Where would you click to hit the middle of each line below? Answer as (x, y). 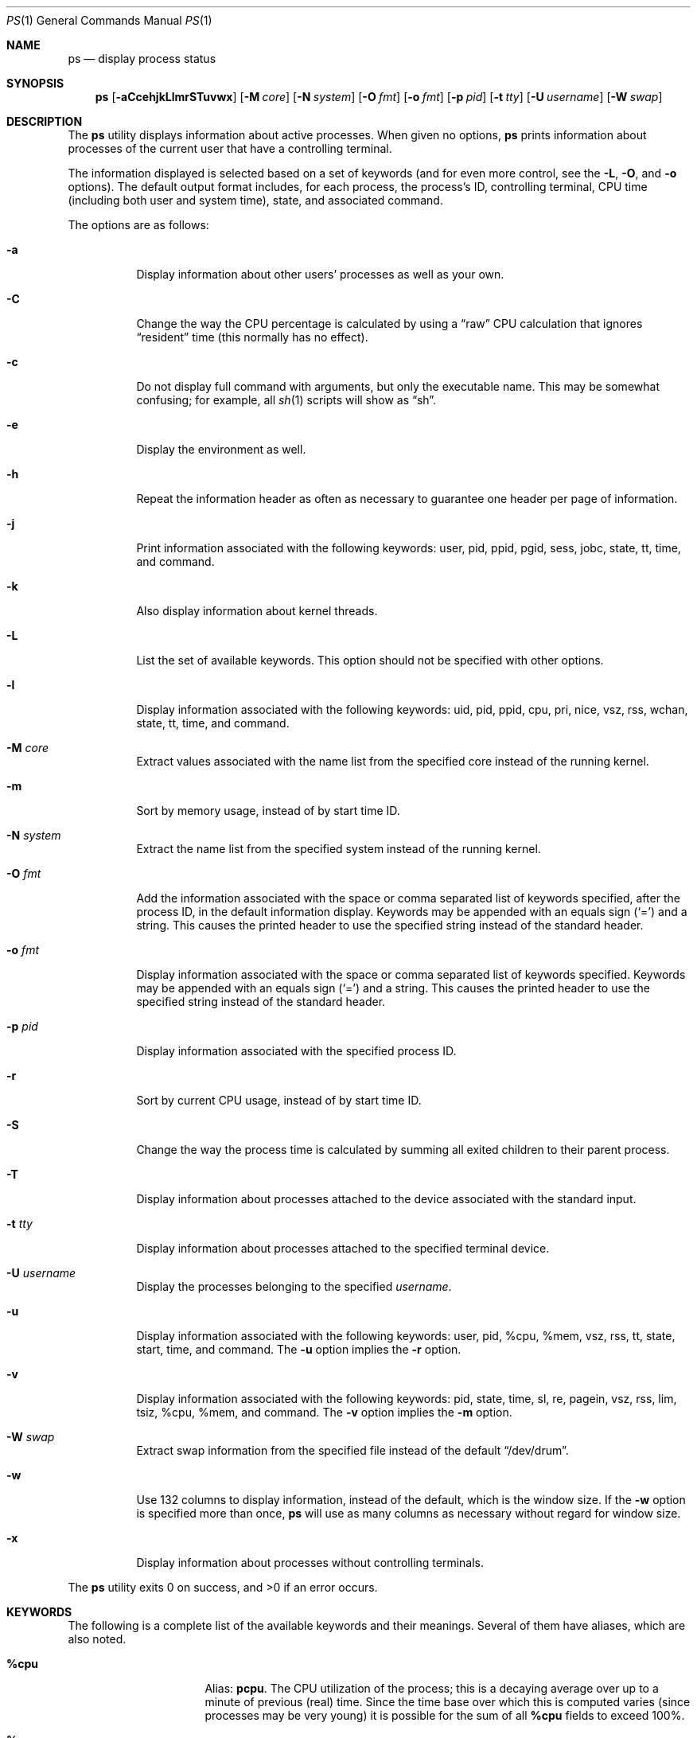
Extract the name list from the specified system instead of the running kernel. (339, 849)
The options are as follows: (138, 225)
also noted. (97, 1639)
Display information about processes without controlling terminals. (310, 1563)
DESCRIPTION (45, 121)
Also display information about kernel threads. (257, 611)
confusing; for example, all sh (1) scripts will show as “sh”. (286, 400)
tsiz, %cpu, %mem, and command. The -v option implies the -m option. (324, 1412)
